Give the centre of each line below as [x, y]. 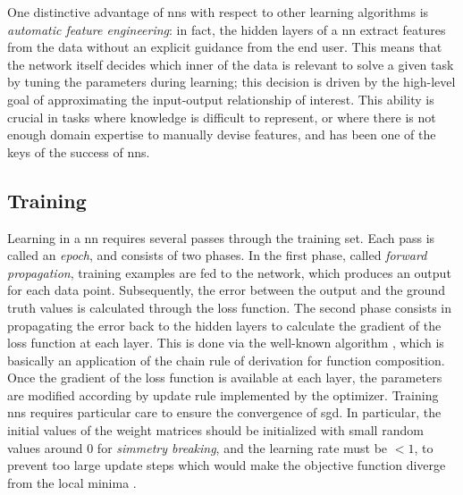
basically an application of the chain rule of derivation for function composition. [226, 360]
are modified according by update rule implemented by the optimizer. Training [223, 394]
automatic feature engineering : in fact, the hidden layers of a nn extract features [227, 29]
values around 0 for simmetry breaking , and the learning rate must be [198, 447]
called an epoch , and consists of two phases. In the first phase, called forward [217, 255]
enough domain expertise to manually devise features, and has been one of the [222, 134]
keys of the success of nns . [79, 151]
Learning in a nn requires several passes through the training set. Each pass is [221, 237]
